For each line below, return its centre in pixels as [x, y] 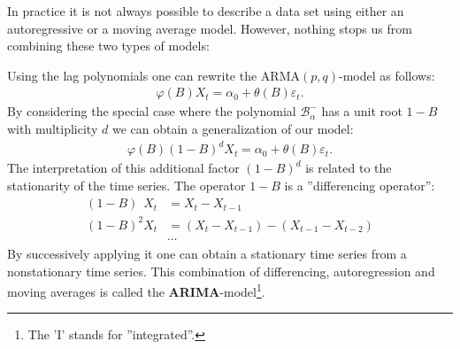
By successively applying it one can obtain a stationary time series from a [207, 253]
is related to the [349, 168]
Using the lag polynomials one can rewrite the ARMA [153, 75]
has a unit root [362, 111]
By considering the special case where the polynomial [152, 111]
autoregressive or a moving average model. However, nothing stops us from [210, 28]
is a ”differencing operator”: [360, 185]
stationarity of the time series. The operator [126, 185]
